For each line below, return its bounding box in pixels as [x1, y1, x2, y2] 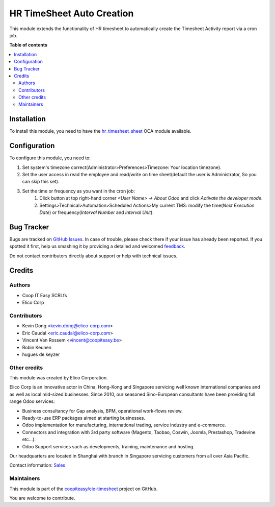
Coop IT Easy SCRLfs [22, 292, 67, 298]
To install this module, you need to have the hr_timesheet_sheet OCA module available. [9, 128, 192, 134]
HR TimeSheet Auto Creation [9, 8, 134, 19]
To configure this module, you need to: [9, 155, 91, 161]
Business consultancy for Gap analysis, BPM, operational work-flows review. [22, 407, 183, 414]
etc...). [22, 437, 36, 443]
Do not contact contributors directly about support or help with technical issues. [9, 253, 178, 259]
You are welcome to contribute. [9, 495, 75, 501]
